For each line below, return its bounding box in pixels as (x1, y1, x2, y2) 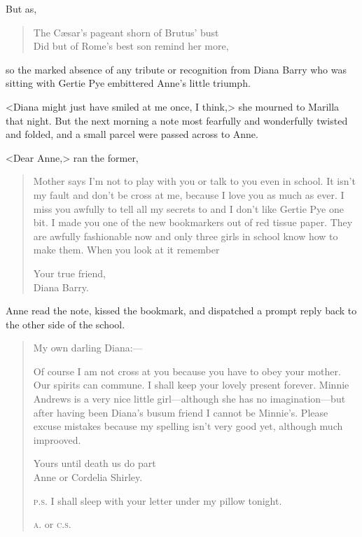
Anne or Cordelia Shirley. (33, 470, 143, 484)
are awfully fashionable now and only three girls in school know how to (33, 228, 338, 243)
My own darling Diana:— (33, 340, 143, 355)
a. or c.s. (33, 517, 71, 531)
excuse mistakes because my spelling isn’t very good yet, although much (33, 419, 343, 433)
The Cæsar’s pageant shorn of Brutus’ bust (33, 25, 219, 39)
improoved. (33, 432, 81, 447)
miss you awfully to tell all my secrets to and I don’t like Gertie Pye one (33, 201, 344, 216)
